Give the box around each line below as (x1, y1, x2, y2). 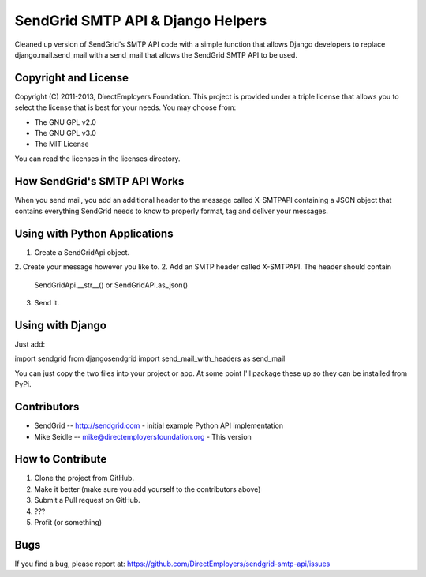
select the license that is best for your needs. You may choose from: (14, 103, 237, 112)
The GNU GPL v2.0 (34, 117, 96, 126)
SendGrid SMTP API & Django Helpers (14, 12, 267, 29)
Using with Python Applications (14, 227, 174, 240)
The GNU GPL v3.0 (34, 129, 96, 138)
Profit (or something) (34, 518, 103, 527)
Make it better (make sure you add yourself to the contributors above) (34, 484, 261, 493)
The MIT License (34, 139, 90, 149)
